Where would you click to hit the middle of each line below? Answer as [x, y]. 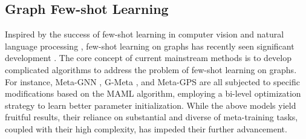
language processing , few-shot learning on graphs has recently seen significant [150, 46]
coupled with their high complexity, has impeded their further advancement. [146, 128]
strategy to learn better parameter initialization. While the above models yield [151, 105]
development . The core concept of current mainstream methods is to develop [148, 58]
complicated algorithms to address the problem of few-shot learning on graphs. [151, 69]
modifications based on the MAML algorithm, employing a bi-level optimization [153, 93]
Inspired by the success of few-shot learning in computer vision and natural [145, 34]
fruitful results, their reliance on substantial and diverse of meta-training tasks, [151, 117]
